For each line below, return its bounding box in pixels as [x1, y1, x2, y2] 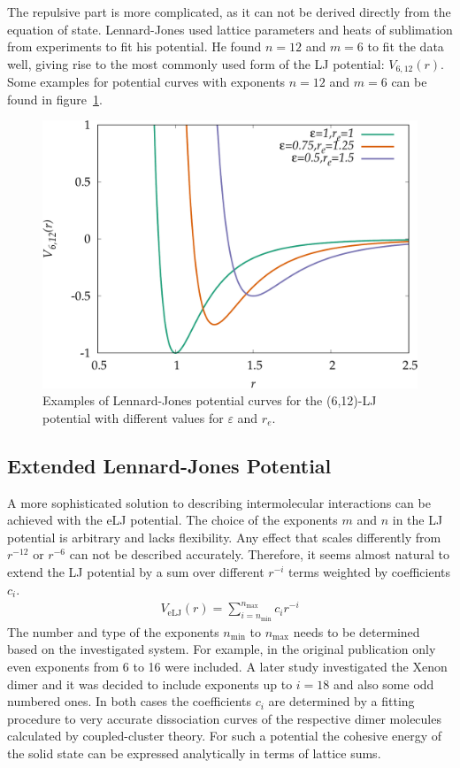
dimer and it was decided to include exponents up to [7, 674, 293, 693]
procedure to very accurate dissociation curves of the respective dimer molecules [7, 709, 441, 727]
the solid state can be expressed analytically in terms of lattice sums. [7, 743, 381, 762]
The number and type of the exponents [7, 622, 219, 641]
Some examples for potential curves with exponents [7, 73, 286, 91]
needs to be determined [293, 622, 420, 641]
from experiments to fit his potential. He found [7, 37, 262, 56]
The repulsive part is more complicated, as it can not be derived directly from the [7, 3, 451, 20]
